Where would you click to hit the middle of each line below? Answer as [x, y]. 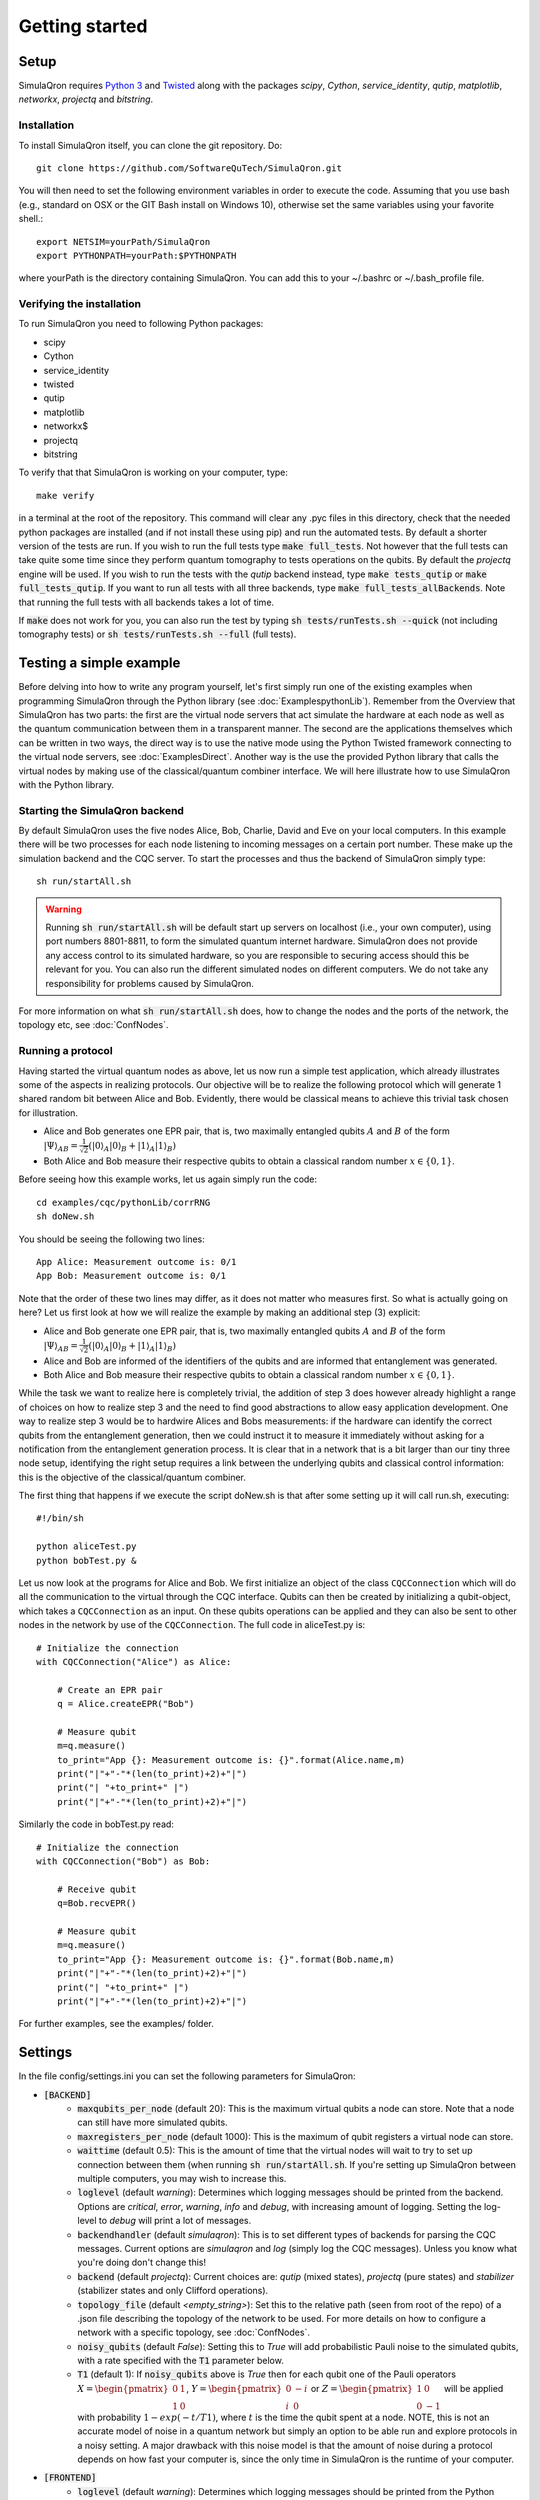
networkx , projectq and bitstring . [86, 99]
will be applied [473, 2388]
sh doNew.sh [65, 1216]
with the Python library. [66, 784]
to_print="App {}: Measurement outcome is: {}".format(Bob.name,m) [225, 1959]
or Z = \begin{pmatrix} [362, 2388]
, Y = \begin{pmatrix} [234, 2388]
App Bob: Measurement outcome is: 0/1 [131, 1276]
